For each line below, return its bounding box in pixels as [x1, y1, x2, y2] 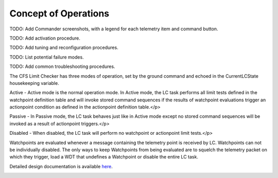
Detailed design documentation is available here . [9, 163, 113, 169]
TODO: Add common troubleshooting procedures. [9, 63, 115, 69]
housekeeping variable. [9, 80, 59, 86]
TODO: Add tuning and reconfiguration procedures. [9, 44, 118, 51]
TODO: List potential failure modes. [9, 54, 84, 60]
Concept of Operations [9, 8, 110, 19]
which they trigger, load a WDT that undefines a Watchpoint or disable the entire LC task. [9, 154, 198, 160]
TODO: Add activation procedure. [9, 35, 81, 41]
